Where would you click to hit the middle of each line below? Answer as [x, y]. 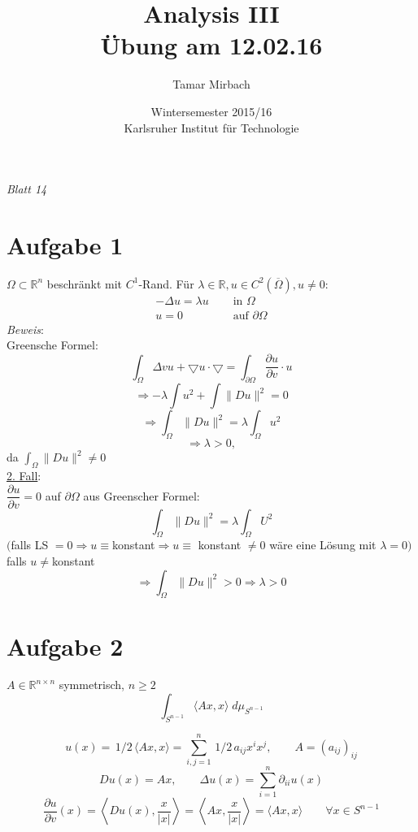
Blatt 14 [27, 189]
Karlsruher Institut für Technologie [211, 127]
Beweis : [25, 329]
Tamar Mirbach [211, 84]
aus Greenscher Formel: [142, 495]
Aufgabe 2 [65, 646]
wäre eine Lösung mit [323, 545]
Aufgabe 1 [65, 244]
